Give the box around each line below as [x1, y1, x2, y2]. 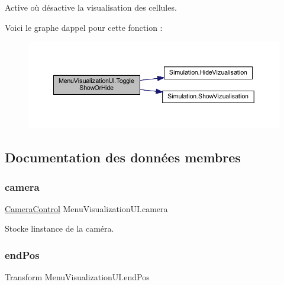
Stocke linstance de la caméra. [5, 222, 114, 235]
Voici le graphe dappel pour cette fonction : [5, 21, 163, 33]
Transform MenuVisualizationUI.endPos [5, 271, 150, 283]
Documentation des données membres [5, 148, 241, 166]
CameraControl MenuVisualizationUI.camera [5, 202, 168, 214]
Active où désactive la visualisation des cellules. [5, 1, 177, 13]
